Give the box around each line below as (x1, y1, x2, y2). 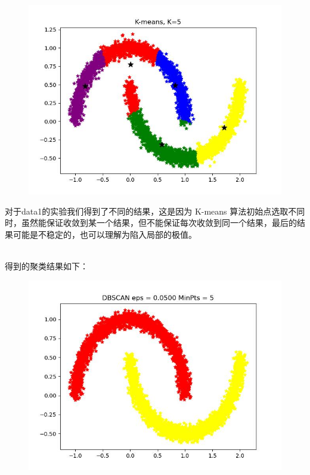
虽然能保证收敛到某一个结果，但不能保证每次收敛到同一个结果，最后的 (21, 216, 297, 229)
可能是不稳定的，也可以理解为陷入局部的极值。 (13, 228, 197, 240)
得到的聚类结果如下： (5, 259, 88, 272)
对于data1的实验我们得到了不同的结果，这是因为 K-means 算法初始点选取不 (5, 204, 297, 217)
